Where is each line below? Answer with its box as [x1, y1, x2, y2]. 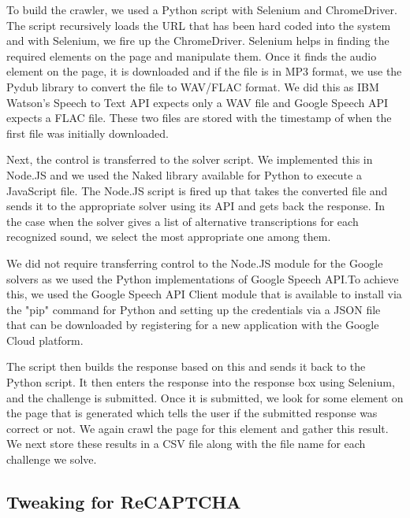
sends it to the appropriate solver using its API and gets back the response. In [6, 198, 386, 214]
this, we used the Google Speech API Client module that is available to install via [6, 286, 402, 302]
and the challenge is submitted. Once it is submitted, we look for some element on [6, 389, 404, 405]
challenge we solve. [6, 451, 97, 468]
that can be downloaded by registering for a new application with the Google [6, 316, 379, 333]
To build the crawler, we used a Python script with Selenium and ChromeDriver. [6, 2, 397, 17]
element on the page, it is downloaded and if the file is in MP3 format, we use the [6, 63, 402, 80]
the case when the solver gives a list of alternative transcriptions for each [6, 213, 359, 229]
